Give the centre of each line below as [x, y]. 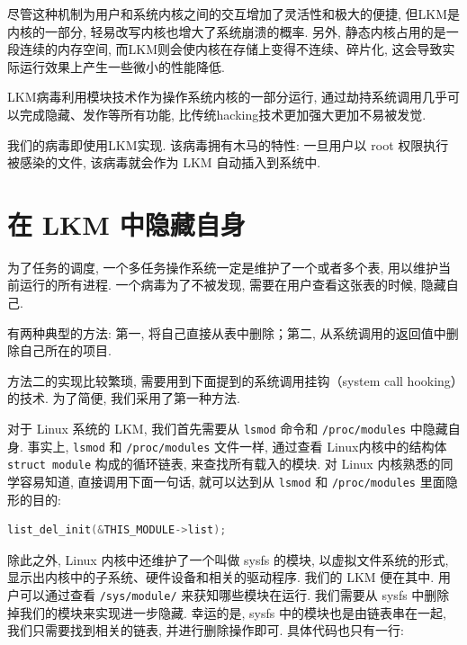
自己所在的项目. [65, 350]
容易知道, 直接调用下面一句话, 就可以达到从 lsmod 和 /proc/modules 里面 [232, 481]
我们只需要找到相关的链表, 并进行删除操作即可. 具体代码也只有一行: [206, 630]
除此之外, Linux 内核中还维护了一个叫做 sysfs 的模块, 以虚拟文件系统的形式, [228, 559]
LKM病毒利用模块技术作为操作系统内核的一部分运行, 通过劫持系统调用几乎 [228, 97]
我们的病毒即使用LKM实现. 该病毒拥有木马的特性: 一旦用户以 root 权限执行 [228, 144]
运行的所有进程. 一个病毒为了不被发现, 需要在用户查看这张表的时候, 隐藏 [233, 285]
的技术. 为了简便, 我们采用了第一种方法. [124, 398]
